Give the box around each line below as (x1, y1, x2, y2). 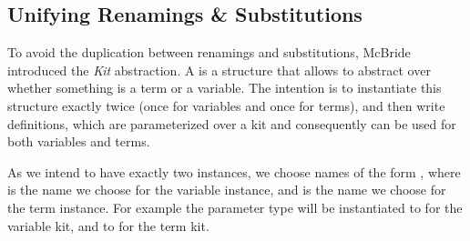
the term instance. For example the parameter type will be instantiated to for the (7, 197, 463, 216)
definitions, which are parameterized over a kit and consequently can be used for (7, 114, 456, 133)
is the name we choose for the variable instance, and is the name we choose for (7, 180, 446, 199)
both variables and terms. (7, 132, 150, 151)
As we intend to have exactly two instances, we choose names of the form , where (7, 162, 461, 181)
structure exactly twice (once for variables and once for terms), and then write (7, 95, 445, 115)
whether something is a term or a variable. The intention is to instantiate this (7, 78, 442, 97)
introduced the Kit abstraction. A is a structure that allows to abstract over (7, 60, 431, 79)
